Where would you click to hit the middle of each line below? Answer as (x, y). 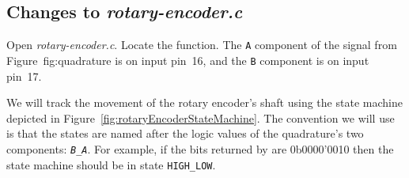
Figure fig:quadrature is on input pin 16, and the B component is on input (188, 60)
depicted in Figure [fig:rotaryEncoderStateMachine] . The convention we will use (201, 117)
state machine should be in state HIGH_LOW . (111, 164)
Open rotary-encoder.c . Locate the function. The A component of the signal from (202, 45)
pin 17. (24, 76)
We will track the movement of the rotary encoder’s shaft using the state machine (204, 102)
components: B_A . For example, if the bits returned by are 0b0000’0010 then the (200, 148)
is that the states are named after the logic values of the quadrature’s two (185, 133)
